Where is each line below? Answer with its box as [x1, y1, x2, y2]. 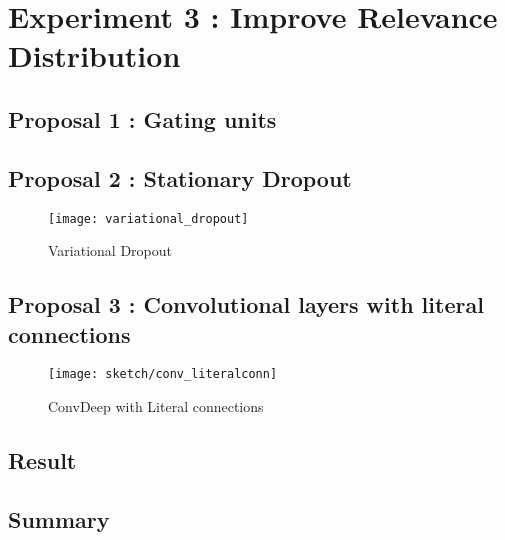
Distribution [8, 35, 181, 76]
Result [8, 445, 77, 476]
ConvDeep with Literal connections [48, 396, 264, 417]
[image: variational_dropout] [48, 211, 249, 226]
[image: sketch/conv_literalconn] [48, 367, 278, 382]
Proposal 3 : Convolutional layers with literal [8, 289, 484, 320]
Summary [8, 503, 110, 534]
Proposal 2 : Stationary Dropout [8, 162, 352, 193]
